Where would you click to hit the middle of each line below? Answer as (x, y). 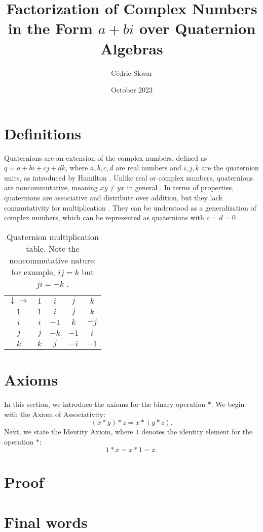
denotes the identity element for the (197, 432)
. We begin (228, 404)
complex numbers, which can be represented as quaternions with (104, 217)
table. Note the (53, 248)
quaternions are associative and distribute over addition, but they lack (113, 197)
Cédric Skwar (132, 72)
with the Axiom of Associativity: (55, 414)
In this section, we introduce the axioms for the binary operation (105, 404)
